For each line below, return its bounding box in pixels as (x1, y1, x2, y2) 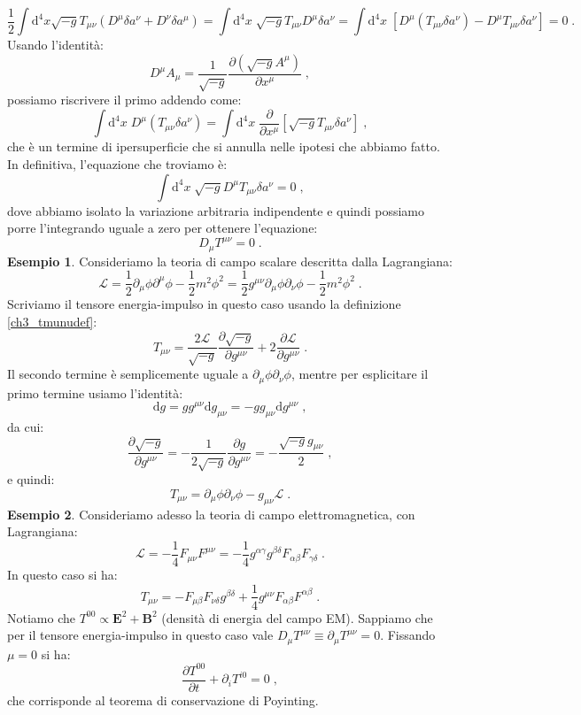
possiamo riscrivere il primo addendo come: (7, 90, 242, 109)
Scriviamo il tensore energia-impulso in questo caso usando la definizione (7, 295, 401, 313)
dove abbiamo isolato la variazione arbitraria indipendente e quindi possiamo (7, 201, 424, 219)
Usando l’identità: (7, 35, 104, 53)
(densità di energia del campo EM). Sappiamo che (161, 608, 433, 627)
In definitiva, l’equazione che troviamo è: (7, 155, 228, 173)
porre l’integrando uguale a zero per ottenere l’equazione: (7, 219, 318, 237)
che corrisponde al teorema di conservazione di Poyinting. (7, 690, 319, 709)
